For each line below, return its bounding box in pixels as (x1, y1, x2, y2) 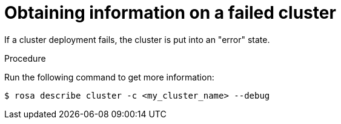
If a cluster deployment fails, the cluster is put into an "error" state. (4, 34, 270, 45)
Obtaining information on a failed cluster (4, 2, 336, 23)
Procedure (4, 53, 46, 64)
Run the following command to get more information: (4, 71, 214, 82)
